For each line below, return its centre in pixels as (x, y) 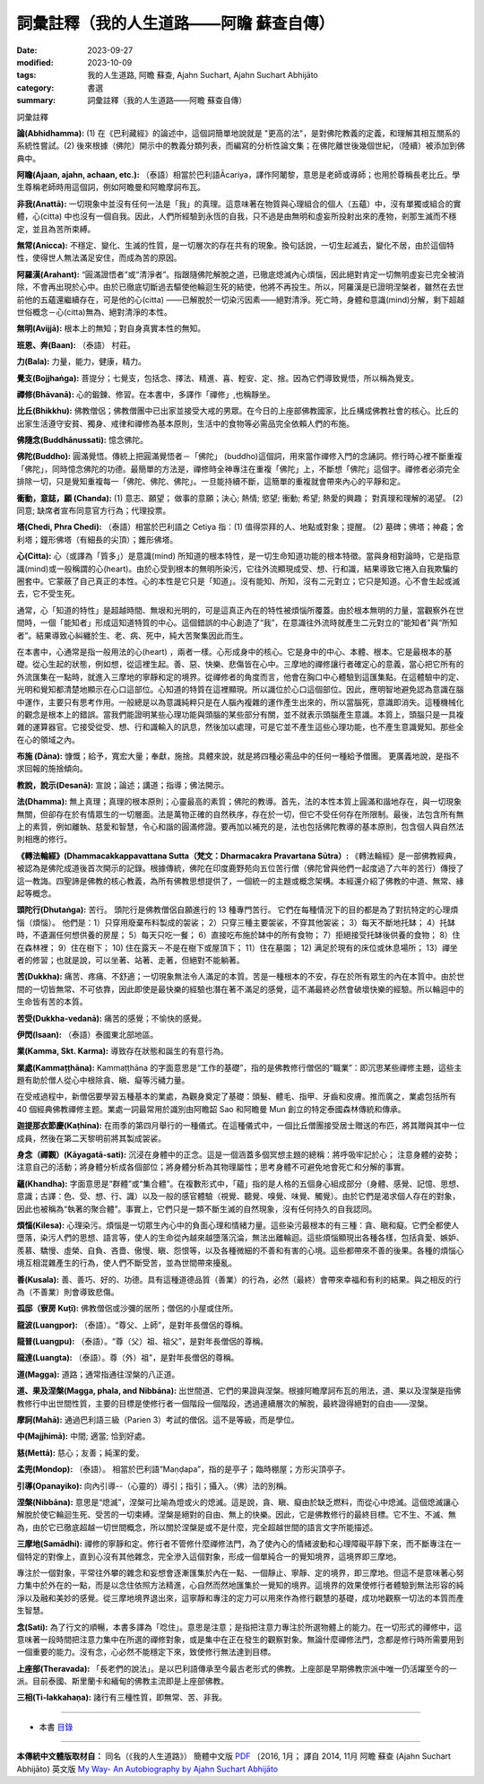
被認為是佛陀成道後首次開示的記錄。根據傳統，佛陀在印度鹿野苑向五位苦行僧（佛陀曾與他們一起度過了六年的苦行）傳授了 (240, 868)
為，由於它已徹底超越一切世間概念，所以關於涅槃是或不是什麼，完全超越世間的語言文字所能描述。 (197, 1527)
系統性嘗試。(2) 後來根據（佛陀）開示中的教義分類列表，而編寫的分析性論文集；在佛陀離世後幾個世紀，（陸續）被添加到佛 (241, 146)
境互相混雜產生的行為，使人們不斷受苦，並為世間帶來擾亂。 (126, 1263)
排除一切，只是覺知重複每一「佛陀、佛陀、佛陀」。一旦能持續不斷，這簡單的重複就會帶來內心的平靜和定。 (211, 482)
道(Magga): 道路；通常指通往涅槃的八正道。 (98, 1374)
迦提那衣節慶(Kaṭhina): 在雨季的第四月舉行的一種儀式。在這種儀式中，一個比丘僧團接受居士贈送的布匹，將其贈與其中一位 (241, 1126)
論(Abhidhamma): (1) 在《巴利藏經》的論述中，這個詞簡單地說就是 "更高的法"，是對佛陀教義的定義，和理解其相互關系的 (238, 133)
